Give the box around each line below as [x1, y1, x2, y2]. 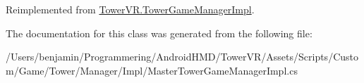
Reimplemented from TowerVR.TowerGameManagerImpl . [6, 2, 255, 16]
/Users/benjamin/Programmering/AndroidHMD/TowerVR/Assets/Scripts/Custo [6, 49, 358, 64]
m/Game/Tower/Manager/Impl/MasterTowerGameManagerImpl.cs [6, 63, 298, 77]
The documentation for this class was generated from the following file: [6, 25, 313, 40]
